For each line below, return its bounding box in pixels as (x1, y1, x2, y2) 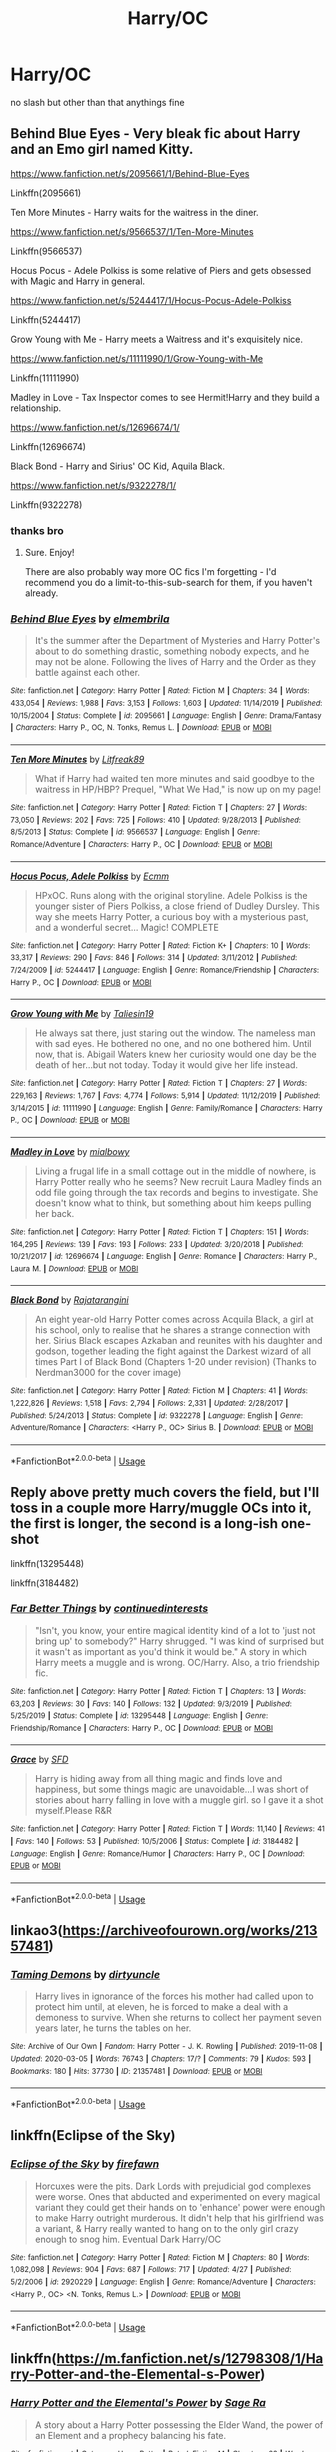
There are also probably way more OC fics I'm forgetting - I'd (24, 566, 277, 578)
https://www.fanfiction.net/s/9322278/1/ (10, 479, 177, 491)
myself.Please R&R (34, 1805, 113, 1817)
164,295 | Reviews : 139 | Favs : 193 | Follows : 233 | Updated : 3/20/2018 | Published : (10, 1239, 304, 1249)
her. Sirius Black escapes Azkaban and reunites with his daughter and (34, 1335, 323, 1347)
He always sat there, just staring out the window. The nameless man (34, 1027, 316, 1039)
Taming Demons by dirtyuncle (10, 1968, 161, 1982)
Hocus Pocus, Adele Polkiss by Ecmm (10, 870, 170, 882)
